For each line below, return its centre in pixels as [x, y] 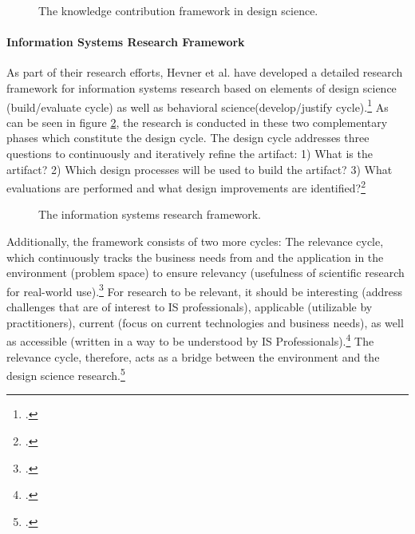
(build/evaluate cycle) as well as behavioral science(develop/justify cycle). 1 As [198, 105]
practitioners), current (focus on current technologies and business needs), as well [205, 322]
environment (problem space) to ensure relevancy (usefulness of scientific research [206, 273]
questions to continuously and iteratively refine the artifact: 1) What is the [190, 154]
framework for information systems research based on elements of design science [202, 87]
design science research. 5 [66, 374]
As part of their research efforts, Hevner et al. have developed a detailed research [205, 72]
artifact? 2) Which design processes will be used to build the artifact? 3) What [200, 169]
